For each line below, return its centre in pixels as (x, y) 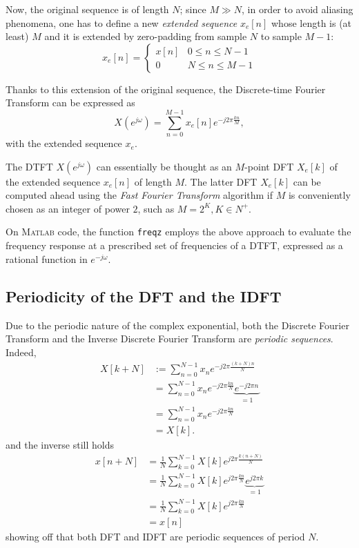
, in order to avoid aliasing (297, 9)
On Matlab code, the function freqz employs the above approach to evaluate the (178, 232)
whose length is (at (312, 22)
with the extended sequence (64, 143)
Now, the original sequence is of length (87, 9)
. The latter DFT (221, 181)
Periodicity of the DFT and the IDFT (144, 296)
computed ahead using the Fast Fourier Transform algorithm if (139, 195)
